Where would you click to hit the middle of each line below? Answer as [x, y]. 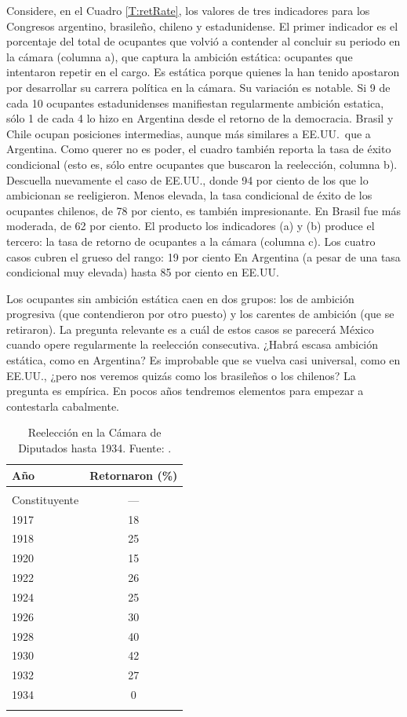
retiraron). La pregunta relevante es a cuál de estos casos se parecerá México [190, 329]
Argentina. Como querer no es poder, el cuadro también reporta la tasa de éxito [199, 149]
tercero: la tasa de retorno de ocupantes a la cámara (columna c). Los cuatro [191, 241]
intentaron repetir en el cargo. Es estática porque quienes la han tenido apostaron [203, 72]
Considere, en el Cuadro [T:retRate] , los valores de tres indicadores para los [188, 10]
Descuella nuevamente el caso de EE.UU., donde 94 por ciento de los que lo [187, 179]
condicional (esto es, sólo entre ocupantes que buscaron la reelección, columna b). [202, 164]
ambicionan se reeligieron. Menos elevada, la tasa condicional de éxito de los [189, 195]
